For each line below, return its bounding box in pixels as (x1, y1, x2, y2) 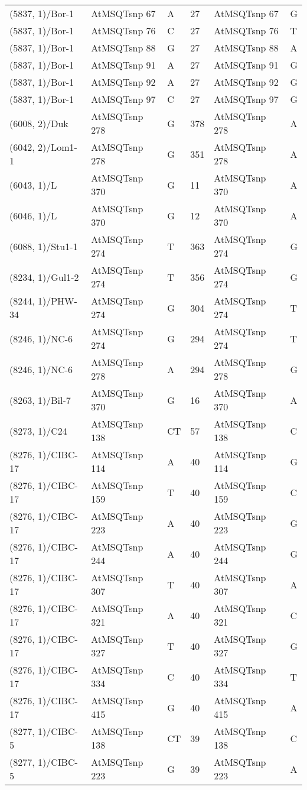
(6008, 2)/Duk (9, 116, 68, 130)
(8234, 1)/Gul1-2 (9, 270, 79, 284)
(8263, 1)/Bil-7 (9, 393, 71, 407)
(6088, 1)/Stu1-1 (9, 239, 78, 253)
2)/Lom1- (38, 140, 77, 154)
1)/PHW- (38, 294, 77, 307)
